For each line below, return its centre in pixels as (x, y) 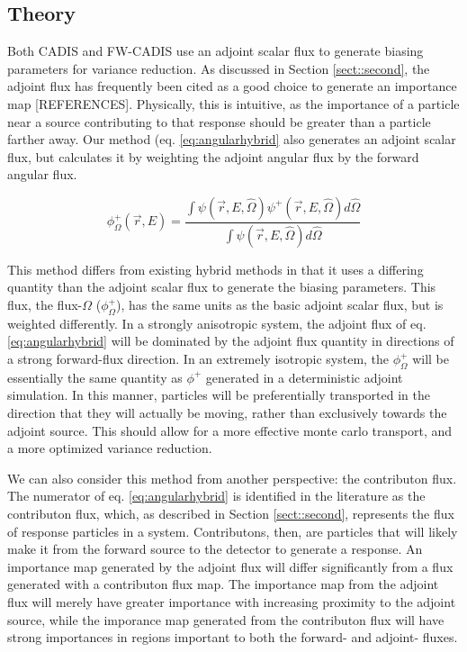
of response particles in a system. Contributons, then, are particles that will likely (233, 531)
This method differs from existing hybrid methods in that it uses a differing (216, 269)
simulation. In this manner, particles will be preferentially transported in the (219, 395)
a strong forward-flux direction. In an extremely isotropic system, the (198, 358)
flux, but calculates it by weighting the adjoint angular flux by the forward (213, 156)
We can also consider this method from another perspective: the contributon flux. (232, 478)
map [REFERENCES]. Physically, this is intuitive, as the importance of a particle (233, 103)
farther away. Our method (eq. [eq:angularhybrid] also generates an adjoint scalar (232, 139)
